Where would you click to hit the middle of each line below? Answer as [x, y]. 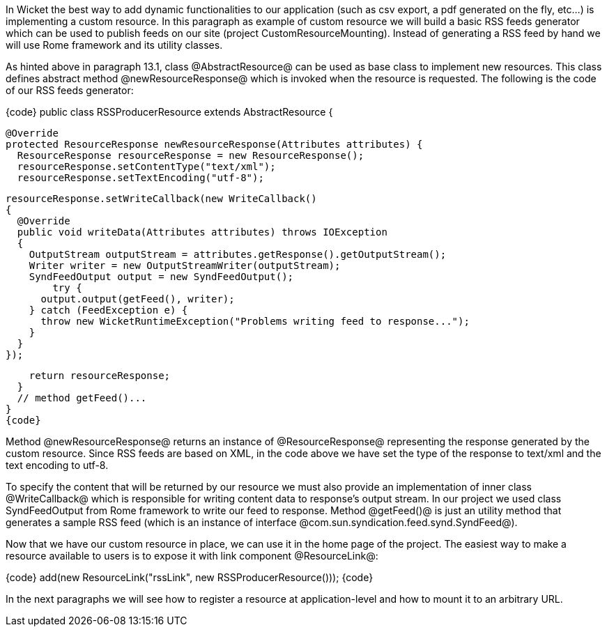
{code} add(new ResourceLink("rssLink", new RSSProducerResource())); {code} [190, 577]
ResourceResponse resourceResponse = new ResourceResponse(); [191, 155]
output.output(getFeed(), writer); [138, 299]
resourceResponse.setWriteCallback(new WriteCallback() [161, 199]
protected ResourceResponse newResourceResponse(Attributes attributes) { [214, 144]
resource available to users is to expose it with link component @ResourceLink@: [192, 556]
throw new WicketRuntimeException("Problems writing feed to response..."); [255, 321]
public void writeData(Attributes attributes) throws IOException [202, 232]
